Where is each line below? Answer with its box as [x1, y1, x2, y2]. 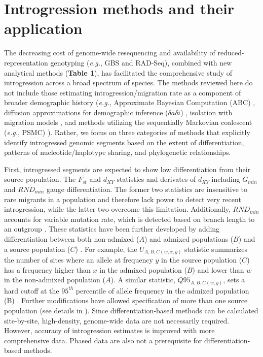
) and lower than [192, 264, 244, 275]
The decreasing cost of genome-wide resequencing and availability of [4, 47, 215, 58]
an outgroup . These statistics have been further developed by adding [4, 223, 220, 234]
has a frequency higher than [4, 264, 91, 275]
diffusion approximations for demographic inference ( [4, 107, 168, 117]
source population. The [4, 174, 76, 184]
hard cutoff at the [4, 285, 59, 296]
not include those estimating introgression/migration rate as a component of [4, 87, 241, 98]
